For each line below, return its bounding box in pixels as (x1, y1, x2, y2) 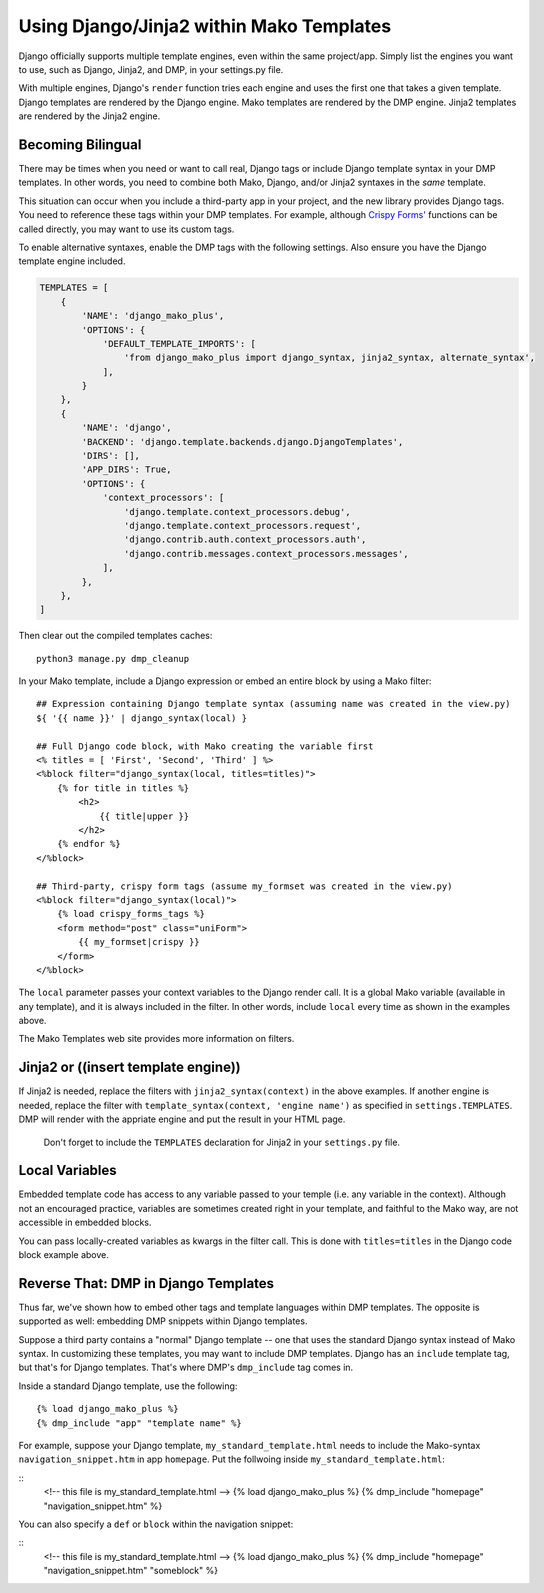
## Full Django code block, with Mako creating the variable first (36, 740, 374, 752)
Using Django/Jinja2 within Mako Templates (18, 15, 392, 37)
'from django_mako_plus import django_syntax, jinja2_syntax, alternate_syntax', (123, 352, 535, 364)
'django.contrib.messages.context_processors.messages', (123, 548, 409, 559)
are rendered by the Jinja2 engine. (18, 110, 161, 122)
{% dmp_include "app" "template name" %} (36, 1417, 242, 1429)
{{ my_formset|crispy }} (78, 936, 200, 948)
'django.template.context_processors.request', (123, 520, 362, 531)
